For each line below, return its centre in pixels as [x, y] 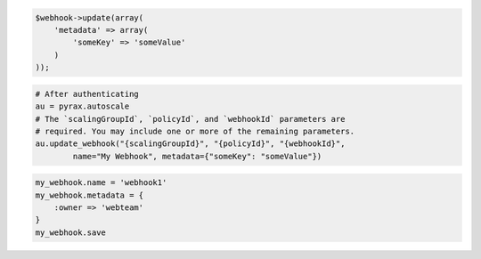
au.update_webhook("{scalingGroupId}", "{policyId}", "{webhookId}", [190, 144]
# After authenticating [87, 94]
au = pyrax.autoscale [82, 106]
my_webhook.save [71, 232]
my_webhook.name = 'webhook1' [101, 183]
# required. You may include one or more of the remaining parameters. [195, 131]
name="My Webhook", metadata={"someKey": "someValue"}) [197, 156]
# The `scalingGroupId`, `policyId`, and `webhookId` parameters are [190, 119]
